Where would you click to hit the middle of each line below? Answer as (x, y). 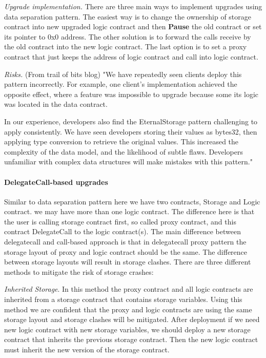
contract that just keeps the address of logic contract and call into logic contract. (131, 56)
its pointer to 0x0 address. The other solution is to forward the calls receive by (128, 36)
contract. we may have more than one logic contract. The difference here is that (129, 211)
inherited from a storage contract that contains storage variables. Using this (123, 299)
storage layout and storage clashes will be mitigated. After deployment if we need (132, 319)
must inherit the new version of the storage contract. (87, 350)
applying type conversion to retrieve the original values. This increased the (121, 142)
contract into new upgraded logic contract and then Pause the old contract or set (133, 26)
